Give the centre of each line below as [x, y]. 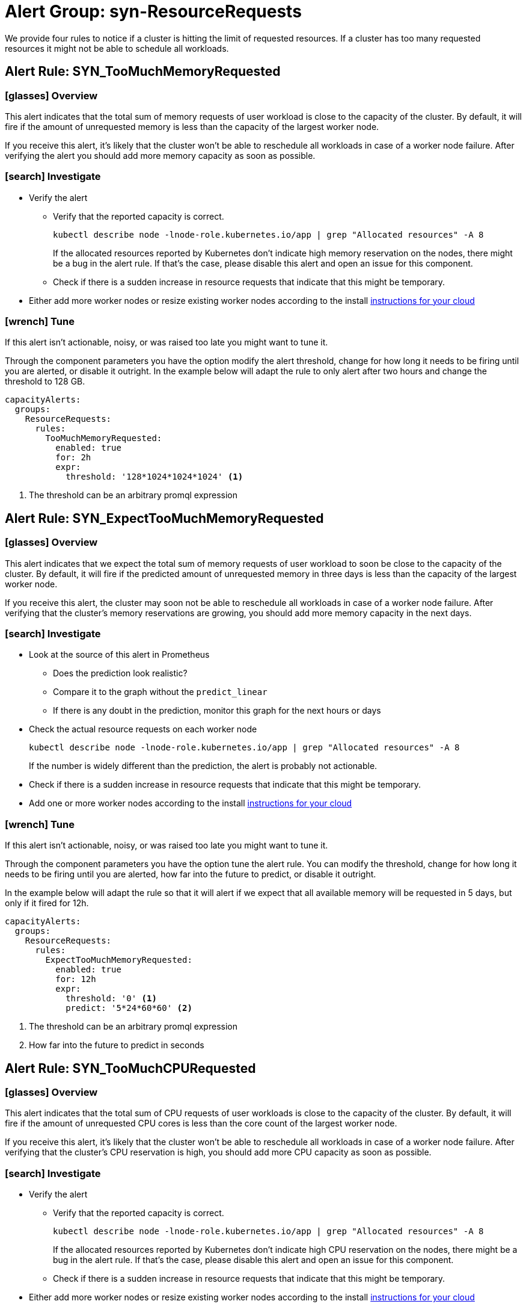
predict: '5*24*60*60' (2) [129, 1008]
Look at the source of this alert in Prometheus [119, 655]
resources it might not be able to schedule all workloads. [117, 48]
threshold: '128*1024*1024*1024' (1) [154, 477]
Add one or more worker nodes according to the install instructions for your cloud [191, 803]
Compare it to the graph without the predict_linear [160, 692]
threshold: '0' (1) [111, 999]
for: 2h [73, 458]
